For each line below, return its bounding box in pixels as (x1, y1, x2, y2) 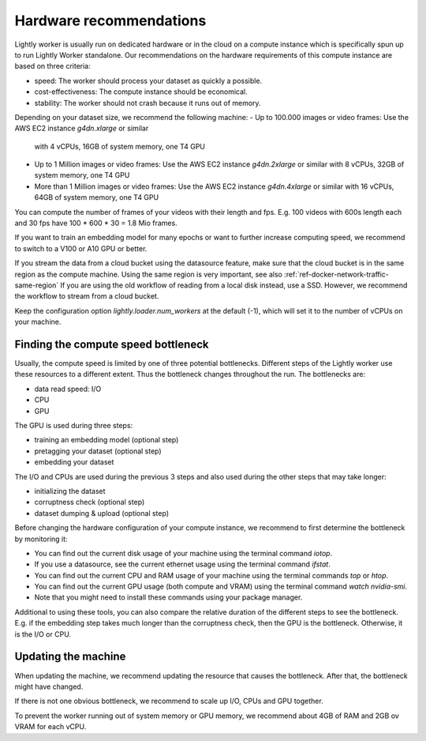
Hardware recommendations (14, 12, 207, 29)
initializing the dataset (34, 486, 106, 495)
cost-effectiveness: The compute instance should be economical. (34, 87, 248, 96)
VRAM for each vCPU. (14, 722, 87, 732)
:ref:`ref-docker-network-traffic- (284, 269, 390, 279)
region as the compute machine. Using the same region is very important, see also (14, 269, 283, 279)
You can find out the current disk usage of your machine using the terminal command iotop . (34, 548, 333, 558)
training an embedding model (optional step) (34, 435, 179, 445)
